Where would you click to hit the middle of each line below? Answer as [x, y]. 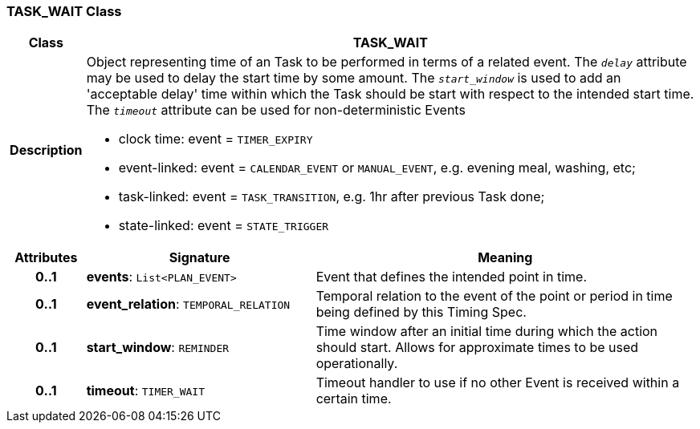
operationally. [357, 364]
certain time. [354, 399]
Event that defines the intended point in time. [451, 277]
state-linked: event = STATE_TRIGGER [224, 226]
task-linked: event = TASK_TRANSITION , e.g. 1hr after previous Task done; [332, 197]
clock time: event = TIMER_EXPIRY [216, 139]
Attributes [46, 258]
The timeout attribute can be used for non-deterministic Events [276, 110]
